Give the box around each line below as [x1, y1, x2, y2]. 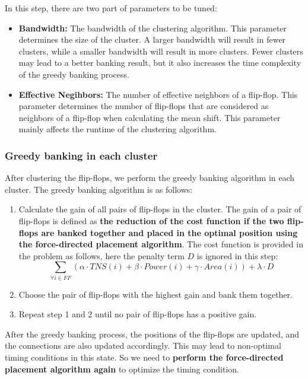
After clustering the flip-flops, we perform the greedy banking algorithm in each [5, 171, 295, 184]
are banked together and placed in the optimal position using [41, 226, 298, 238]
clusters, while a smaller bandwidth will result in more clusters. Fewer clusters [18, 44, 303, 57]
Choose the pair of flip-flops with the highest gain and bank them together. [18, 288, 293, 300]
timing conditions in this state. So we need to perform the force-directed [5, 351, 284, 364]
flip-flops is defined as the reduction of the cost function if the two [18, 214, 284, 227]
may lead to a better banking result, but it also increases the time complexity [18, 56, 301, 69]
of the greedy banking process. [18, 68, 129, 80]
